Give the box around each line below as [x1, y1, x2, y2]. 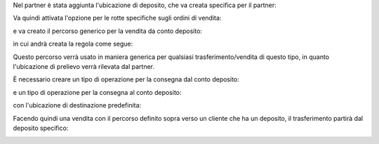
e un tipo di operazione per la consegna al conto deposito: [13, 88, 182, 96]
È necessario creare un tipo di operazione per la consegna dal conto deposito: [13, 75, 240, 84]
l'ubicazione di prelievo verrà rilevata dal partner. [13, 62, 154, 70]
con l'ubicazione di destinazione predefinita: [13, 101, 142, 110]
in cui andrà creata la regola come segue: [13, 39, 133, 48]
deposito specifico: [13, 124, 69, 132]
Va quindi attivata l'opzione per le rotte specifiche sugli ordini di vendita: [13, 14, 222, 22]
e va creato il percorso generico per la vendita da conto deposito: [13, 27, 203, 35]
